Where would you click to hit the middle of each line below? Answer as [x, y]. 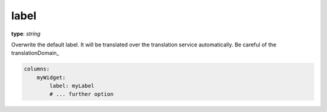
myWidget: [51, 77]
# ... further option [81, 94]
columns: [37, 69]
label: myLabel [72, 86]
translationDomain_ [35, 53]
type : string [26, 34]
